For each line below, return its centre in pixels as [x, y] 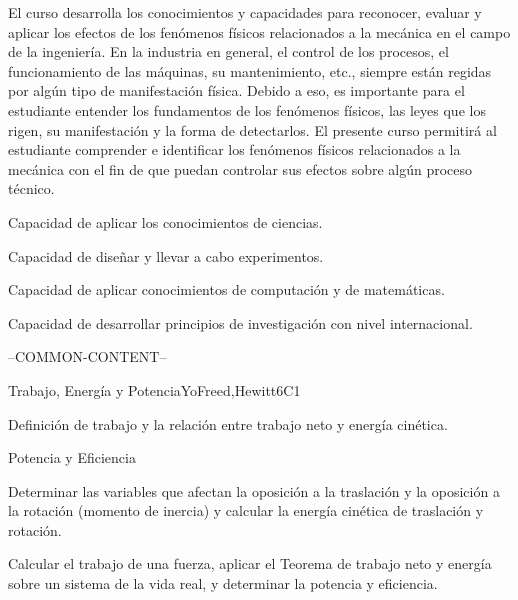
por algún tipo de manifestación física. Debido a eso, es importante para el [236, 90]
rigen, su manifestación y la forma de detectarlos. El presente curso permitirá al [252, 129]
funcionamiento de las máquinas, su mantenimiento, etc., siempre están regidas [250, 70]
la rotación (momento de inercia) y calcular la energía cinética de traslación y [246, 510]
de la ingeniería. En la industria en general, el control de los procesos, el [228, 51]
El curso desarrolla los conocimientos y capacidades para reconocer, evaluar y [245, 12]
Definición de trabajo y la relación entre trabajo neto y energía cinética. [228, 423]
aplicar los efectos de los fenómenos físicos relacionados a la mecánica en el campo [259, 31]
